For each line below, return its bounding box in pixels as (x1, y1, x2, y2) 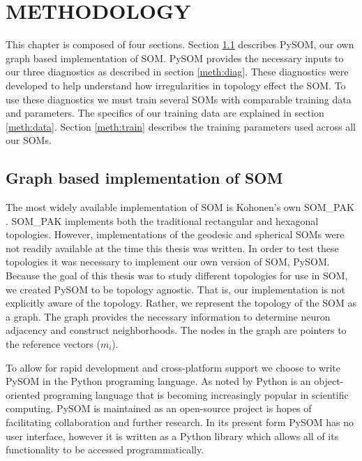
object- (314, 374, 344, 388)
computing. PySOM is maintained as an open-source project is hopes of (6, 401, 312, 416)
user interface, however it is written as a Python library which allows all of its (6, 428, 339, 443)
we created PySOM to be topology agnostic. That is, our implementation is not (6, 281, 346, 296)
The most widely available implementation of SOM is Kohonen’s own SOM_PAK (6, 200, 354, 214)
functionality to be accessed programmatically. (6, 442, 204, 457)
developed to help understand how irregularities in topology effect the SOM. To (6, 78, 346, 92)
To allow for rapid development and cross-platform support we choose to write (6, 360, 341, 374)
